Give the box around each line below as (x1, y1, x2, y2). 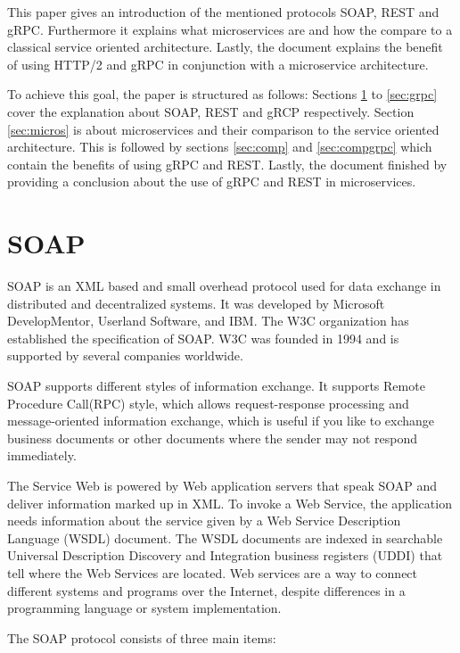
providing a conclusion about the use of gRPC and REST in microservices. (7, 172, 416, 191)
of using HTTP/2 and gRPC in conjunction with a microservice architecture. (7, 54, 429, 73)
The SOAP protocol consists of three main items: (7, 628, 276, 647)
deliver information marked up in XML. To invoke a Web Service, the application (7, 493, 452, 512)
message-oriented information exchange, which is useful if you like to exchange (7, 411, 435, 430)
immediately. (7, 446, 77, 465)
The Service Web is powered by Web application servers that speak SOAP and (7, 476, 438, 494)
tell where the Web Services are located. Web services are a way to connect (7, 563, 418, 582)
